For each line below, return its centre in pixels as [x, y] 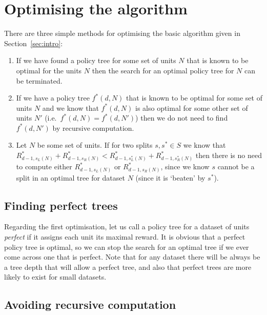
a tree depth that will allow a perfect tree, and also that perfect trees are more [128, 267]
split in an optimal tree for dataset [70, 177]
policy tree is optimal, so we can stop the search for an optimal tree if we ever [127, 247]
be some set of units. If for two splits [95, 145]
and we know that [70, 107]
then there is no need [229, 155]
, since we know [185, 166]
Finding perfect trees [61, 205]
